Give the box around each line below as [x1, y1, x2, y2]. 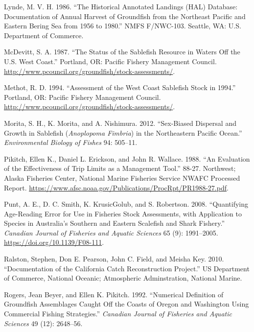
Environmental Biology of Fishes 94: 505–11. [4, 137, 138, 147]
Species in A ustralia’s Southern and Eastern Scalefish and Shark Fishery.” [4, 218, 225, 228]
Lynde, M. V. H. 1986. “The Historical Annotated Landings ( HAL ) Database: [4, 1, 238, 11]
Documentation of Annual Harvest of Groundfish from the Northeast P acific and [4, 11, 246, 21]
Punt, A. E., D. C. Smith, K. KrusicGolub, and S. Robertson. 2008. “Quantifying [4, 199, 248, 209]
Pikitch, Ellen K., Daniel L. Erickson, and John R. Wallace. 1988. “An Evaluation [4, 153, 250, 164]
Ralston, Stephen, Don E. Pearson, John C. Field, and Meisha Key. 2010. [4, 254, 224, 264]
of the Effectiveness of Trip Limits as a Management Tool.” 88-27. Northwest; [4, 163, 236, 173]
